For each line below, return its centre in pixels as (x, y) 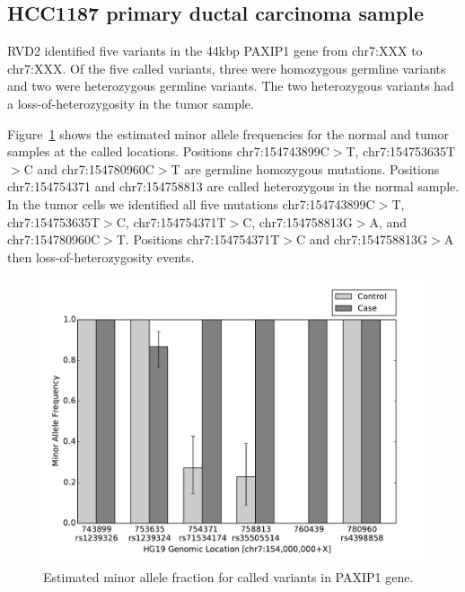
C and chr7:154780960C (89, 168)
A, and (388, 221)
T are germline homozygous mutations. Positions (305, 168)
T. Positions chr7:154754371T (198, 239)
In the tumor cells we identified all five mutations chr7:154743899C (191, 203)
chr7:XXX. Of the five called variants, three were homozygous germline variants (227, 68)
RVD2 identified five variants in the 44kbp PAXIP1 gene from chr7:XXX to (215, 51)
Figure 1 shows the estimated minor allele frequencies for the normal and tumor (228, 133)
